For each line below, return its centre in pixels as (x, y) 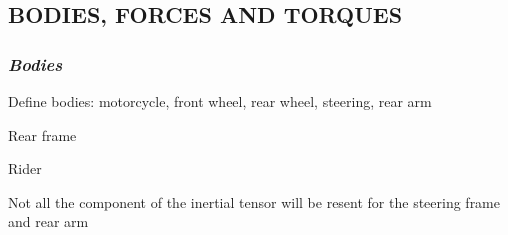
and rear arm (48, 221)
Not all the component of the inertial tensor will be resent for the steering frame (254, 201)
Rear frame (42, 134)
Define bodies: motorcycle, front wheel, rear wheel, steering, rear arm (220, 101)
